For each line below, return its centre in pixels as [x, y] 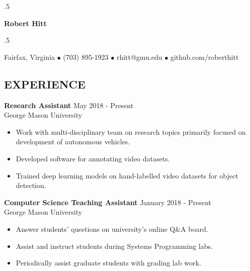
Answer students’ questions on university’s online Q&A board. [112, 229]
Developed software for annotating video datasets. [93, 158]
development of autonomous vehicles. [73, 142]
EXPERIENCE [45, 84]
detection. [31, 185]
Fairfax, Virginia [30, 57]
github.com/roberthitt [204, 57]
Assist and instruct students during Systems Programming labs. [114, 246]
